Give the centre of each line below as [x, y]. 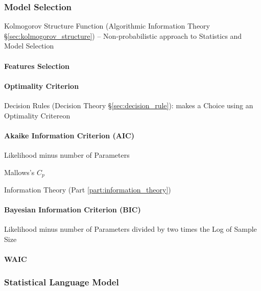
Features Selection [37, 66]
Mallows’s [19, 172]
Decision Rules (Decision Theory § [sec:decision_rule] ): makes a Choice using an [129, 105]
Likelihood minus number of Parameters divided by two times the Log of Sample [130, 229]
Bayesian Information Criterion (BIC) [73, 210]
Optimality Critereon [37, 115]
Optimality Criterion [42, 86]
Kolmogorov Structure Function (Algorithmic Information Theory [107, 26]
